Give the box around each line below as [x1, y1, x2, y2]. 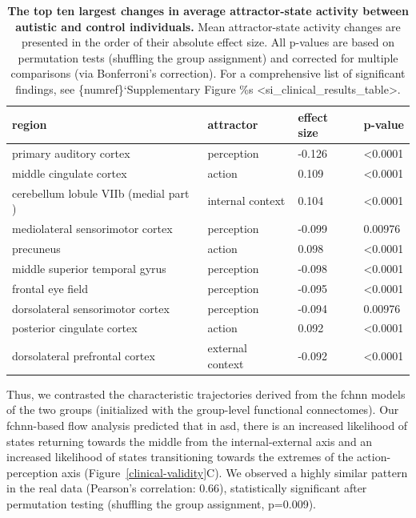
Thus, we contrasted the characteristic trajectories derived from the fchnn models [6, 385, 406, 402]
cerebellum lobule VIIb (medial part [12, 184, 190, 201]
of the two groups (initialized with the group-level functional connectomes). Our [6, 401, 399, 418]
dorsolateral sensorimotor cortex [12, 299, 170, 316]
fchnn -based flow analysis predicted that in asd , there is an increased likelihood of [6, 417, 408, 434]
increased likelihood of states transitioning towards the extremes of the [6, 448, 354, 465]
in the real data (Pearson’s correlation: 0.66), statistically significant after [6, 480, 367, 496]
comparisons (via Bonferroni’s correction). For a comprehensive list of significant [10, 65, 406, 82]
